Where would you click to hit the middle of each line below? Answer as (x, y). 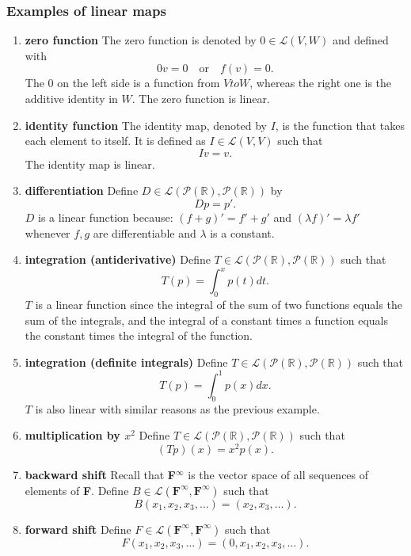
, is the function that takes (340, 125)
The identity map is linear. (90, 164)
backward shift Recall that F (100, 474)
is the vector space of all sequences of (278, 474)
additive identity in (71, 98)
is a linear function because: (106, 217)
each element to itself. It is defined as (115, 141)
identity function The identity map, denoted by (146, 125)
